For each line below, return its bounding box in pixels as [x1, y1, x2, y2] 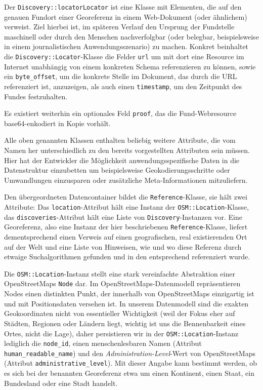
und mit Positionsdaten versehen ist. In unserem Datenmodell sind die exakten [4, 298, 249, 308]
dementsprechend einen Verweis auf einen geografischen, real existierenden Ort [4, 231, 247, 242]
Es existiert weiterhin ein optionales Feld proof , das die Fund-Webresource [4, 108, 237, 119]
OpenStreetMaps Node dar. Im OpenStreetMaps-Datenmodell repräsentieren [4, 278, 241, 289]
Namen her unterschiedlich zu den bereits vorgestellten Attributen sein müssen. [4, 145, 250, 155]
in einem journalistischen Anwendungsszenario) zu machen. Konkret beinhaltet [4, 41, 249, 52]
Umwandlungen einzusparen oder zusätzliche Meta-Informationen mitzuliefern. [4, 174, 248, 185]
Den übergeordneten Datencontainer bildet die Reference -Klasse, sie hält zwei [4, 191, 247, 202]
